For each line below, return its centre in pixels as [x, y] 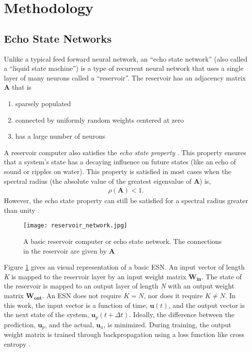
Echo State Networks [58, 38]
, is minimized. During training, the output [167, 324]
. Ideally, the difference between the [182, 314]
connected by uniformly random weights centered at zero [100, 120]
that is [22, 87]
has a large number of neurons [60, 136]
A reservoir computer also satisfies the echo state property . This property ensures [125, 152]
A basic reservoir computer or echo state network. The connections [123, 241]
